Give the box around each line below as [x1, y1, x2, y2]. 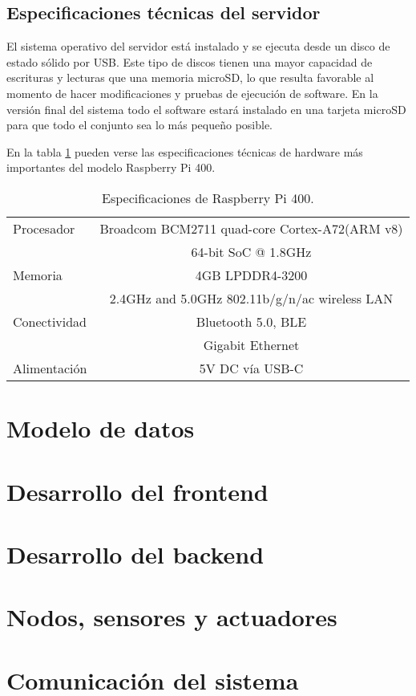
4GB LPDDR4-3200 [195, 265, 308, 284]
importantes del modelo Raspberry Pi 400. [6, 159, 216, 176]
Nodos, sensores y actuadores [6, 600, 337, 633]
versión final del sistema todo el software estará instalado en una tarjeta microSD [6, 100, 406, 117]
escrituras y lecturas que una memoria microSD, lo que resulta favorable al [6, 69, 374, 86]
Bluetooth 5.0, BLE [196, 311, 307, 331]
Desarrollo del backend [6, 537, 265, 570]
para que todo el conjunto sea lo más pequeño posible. [6, 116, 273, 133]
